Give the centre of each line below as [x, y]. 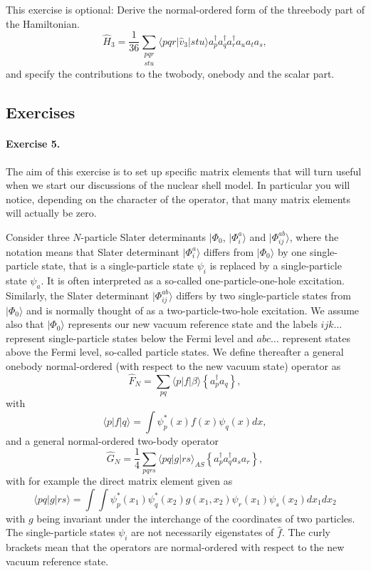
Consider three [38, 236]
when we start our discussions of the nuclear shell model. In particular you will [178, 185]
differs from [229, 251]
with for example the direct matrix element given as [119, 481]
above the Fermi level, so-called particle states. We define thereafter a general [175, 352]
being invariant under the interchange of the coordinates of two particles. [196, 518]
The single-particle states [61, 532]
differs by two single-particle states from [263, 295]
